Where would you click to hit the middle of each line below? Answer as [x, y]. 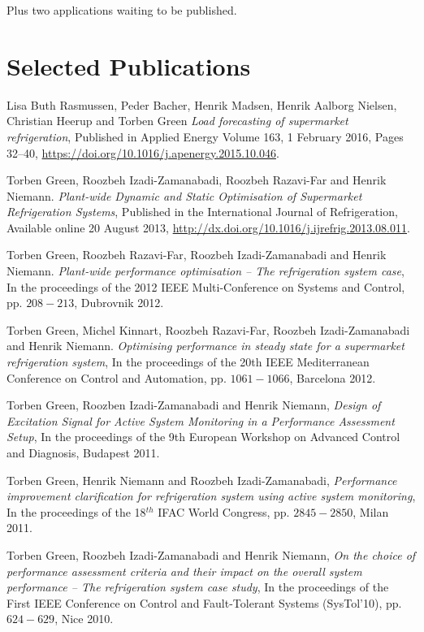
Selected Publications [129, 65]
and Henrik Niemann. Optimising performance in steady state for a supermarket [206, 346]
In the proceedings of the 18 [76, 511]
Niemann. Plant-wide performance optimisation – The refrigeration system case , [206, 271]
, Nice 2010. [84, 619]
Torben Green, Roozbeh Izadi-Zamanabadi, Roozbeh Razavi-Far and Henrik [197, 180]
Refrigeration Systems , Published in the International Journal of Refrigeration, [202, 212]
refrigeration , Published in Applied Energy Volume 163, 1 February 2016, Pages [205, 136]
